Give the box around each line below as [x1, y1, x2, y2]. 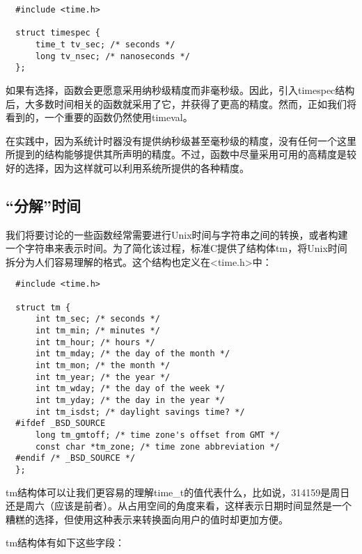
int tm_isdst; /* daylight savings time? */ [35, 406, 245, 417]
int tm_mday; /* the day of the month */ [35, 349, 230, 359]
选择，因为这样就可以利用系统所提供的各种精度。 [24, 160, 249, 175]
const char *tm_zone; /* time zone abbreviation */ [35, 441, 280, 452]
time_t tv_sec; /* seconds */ [35, 39, 175, 49]
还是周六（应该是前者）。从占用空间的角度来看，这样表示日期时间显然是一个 [6, 498, 352, 513]
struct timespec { [15, 28, 101, 38]
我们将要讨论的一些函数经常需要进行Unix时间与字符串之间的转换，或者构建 [6, 227, 348, 242]
